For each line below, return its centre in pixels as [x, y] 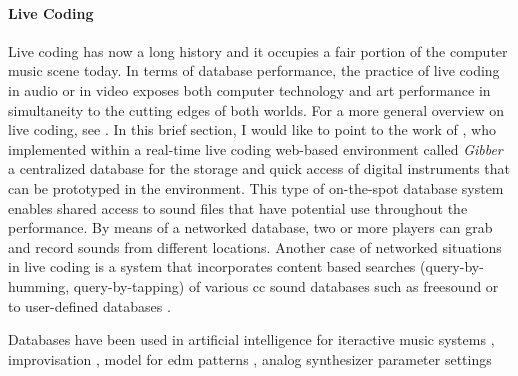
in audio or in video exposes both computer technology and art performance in [249, 89]
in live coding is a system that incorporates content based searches [212, 266]
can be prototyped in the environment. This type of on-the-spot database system [256, 187]
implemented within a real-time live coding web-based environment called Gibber [255, 148]
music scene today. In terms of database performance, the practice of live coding [254, 70]
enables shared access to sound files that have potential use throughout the [238, 207]
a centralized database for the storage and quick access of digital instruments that [259, 168]
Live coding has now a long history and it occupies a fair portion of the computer [258, 50]
